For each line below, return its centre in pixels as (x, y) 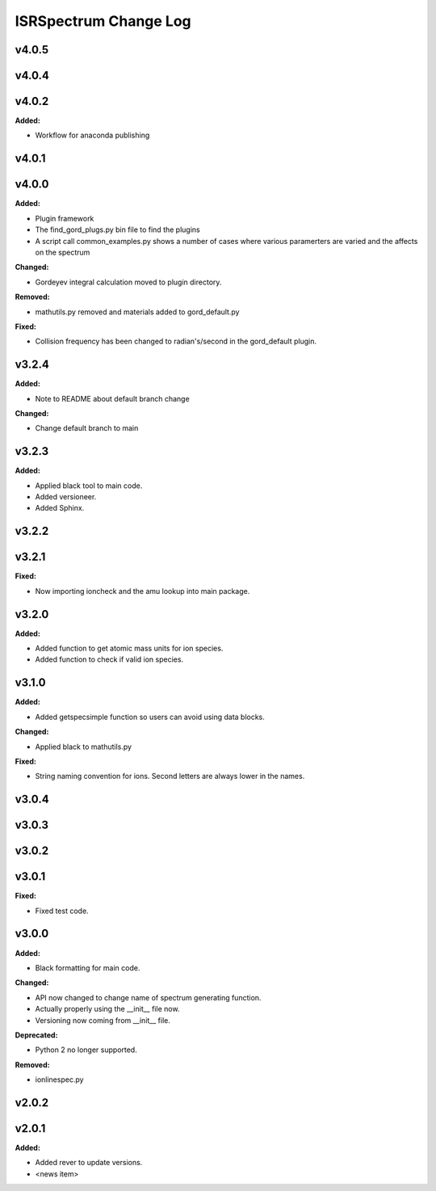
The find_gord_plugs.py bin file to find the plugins (118, 229)
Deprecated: (36, 1035)
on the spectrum (63, 252)
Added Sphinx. (60, 508)
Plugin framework (65, 218)
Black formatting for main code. (88, 968)
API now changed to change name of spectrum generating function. (148, 997)
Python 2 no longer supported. (86, 1050)
